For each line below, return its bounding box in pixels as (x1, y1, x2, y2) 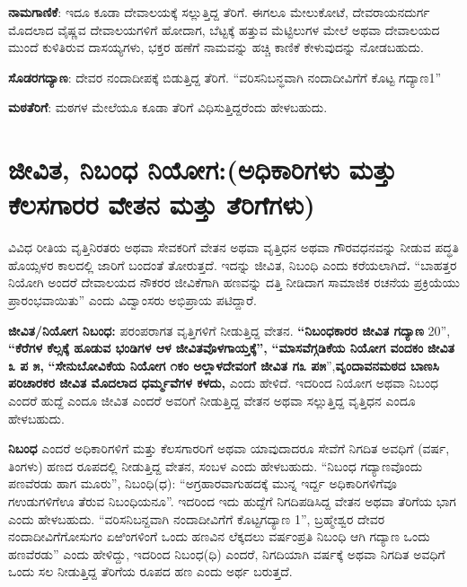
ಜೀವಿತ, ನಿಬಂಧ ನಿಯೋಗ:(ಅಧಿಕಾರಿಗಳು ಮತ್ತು (8, 151, 397, 188)
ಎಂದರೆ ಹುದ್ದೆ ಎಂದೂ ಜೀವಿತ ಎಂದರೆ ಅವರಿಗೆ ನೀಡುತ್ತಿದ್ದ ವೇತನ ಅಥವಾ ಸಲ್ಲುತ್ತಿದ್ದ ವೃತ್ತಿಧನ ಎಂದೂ (8, 391, 416, 410)
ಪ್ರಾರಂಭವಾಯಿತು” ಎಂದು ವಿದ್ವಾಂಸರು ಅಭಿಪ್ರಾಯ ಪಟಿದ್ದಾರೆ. (8, 291, 257, 310)
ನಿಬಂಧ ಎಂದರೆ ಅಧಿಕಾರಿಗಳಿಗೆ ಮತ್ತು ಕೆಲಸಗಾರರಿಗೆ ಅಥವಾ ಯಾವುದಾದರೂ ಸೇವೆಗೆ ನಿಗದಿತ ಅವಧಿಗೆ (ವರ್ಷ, (8, 439, 450, 458)
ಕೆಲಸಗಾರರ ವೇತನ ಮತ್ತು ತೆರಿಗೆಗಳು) (8, 186, 315, 223)
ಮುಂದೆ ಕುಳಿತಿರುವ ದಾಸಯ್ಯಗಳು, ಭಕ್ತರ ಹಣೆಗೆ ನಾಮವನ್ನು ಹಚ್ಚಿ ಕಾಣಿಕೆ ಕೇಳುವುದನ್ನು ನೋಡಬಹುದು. (8, 38, 424, 57)
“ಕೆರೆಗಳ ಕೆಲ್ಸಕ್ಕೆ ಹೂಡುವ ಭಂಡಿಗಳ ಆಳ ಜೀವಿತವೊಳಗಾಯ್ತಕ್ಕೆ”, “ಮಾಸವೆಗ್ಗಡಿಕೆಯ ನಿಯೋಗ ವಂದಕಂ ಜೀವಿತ (8, 338, 454, 357)
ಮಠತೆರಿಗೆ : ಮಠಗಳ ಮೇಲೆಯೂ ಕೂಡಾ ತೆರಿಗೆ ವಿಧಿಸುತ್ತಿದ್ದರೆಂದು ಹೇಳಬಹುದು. (8, 98, 328, 117)
